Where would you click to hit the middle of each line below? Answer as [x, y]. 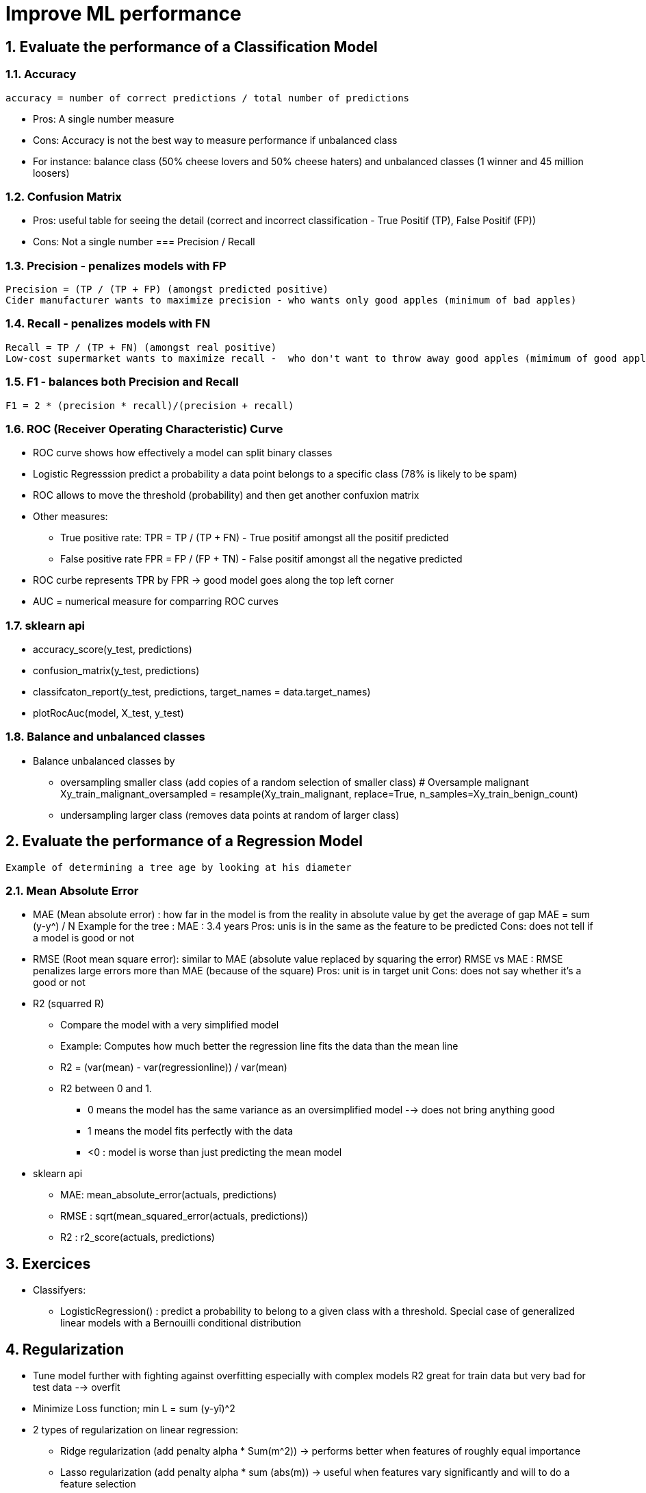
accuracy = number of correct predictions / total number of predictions [208, 98]
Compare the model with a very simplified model [170, 1025]
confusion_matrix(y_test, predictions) [116, 671]
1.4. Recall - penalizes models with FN [108, 324]
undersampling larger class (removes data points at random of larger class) [230, 815]
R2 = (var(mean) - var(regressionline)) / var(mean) [174, 1068]
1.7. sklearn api [45, 625]
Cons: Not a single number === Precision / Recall [144, 242]
